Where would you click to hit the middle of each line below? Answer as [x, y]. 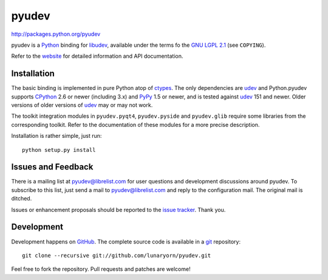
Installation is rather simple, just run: [56, 136]
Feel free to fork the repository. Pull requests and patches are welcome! [101, 269]
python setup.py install [59, 150]
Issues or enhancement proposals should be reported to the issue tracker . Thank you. [118, 210]
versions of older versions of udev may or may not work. [82, 105]
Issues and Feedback [52, 167]
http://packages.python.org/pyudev [56, 34]
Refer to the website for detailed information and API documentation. [97, 56]
